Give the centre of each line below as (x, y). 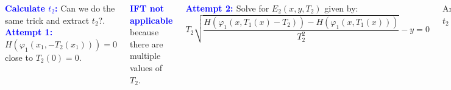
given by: (341, 8)
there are (146, 43)
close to (19, 57)
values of (146, 67)
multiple (145, 56)
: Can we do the (85, 8)
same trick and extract (47, 20)
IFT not (147, 8)
